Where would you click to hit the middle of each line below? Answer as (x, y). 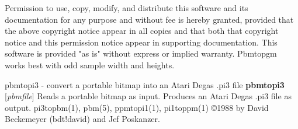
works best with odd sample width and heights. (90, 64)
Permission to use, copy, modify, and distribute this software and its (127, 8)
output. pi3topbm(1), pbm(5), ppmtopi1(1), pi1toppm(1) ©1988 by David (137, 107)
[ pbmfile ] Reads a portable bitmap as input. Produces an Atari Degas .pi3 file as (148, 96)
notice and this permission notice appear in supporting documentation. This (141, 42)
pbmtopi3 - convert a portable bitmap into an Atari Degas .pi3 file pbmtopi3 (145, 84)
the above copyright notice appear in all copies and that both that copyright (142, 31)
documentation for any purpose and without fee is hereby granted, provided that (149, 19)
